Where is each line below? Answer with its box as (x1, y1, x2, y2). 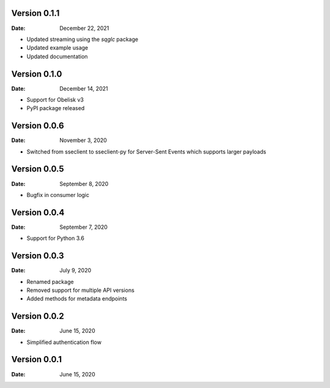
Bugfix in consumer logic (26, 191, 90, 198)
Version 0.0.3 (11, 251, 64, 261)
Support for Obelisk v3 (26, 95, 84, 103)
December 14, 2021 (59, 84, 108, 92)
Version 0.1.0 (11, 69, 62, 79)
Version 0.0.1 (11, 354, 62, 365)
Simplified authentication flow (26, 338, 102, 346)
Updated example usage (26, 44, 89, 51)
